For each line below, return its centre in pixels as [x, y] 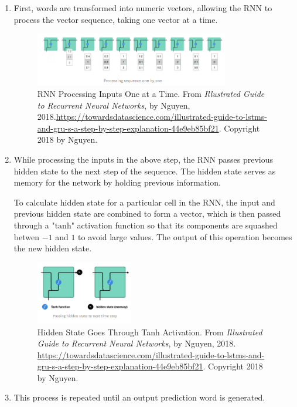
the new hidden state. [53, 248]
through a [31, 225]
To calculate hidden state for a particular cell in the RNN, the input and [144, 202]
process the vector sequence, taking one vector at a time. [116, 19]
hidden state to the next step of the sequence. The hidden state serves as [145, 171]
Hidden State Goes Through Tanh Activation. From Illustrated [150, 332]
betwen [26, 236]
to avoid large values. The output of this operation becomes [185, 236]
